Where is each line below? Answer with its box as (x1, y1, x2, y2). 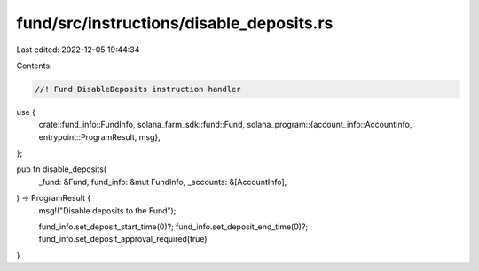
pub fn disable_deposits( (16, 164, 106, 174)
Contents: (16, 60, 52, 71)
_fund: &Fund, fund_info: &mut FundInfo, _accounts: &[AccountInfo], (38, 176, 287, 187)
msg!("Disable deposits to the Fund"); (38, 205, 177, 216)
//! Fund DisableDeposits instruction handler (35, 84, 241, 94)
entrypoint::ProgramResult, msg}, (38, 131, 161, 142)
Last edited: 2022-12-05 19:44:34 (16, 44, 140, 55)
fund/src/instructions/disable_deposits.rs (16, 13, 334, 33)
